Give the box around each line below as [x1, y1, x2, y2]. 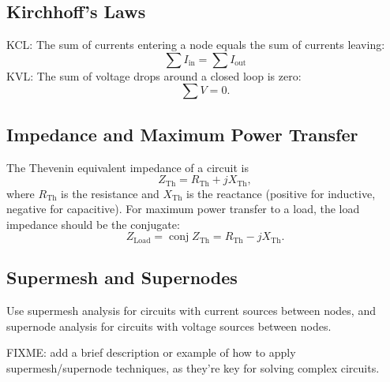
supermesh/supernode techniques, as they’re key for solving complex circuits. [6, 359, 380, 376]
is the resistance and [61, 185, 159, 201]
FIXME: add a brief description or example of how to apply [6, 344, 296, 361]
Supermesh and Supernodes [6, 265, 238, 290]
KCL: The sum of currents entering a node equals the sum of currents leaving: [6, 36, 385, 53]
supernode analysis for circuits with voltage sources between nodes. [6, 317, 332, 334]
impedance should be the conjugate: [6, 215, 180, 232]
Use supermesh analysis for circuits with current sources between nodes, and [6, 302, 376, 319]
